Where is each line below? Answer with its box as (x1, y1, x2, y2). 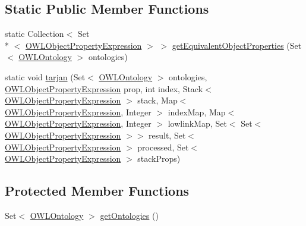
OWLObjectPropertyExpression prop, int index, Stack (5, 82, 203, 95)
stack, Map (137, 94, 178, 106)
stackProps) (137, 152, 181, 165)
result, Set (148, 128, 186, 141)
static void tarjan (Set (5, 70, 86, 83)
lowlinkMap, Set (168, 117, 227, 130)
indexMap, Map (168, 105, 226, 118)
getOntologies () (100, 209, 159, 221)
